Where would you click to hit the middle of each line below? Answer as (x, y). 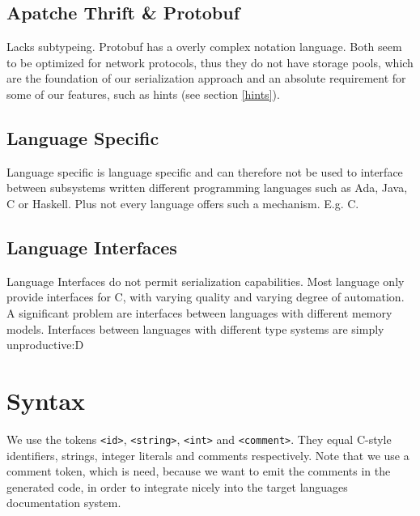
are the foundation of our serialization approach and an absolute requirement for (206, 78)
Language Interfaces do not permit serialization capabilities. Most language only (206, 281)
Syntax (46, 400)
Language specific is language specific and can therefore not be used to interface (205, 171)
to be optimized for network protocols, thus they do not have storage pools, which (210, 62)
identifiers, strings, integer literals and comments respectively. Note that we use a (208, 455)
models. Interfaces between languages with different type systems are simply (195, 328)
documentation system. (64, 503)
